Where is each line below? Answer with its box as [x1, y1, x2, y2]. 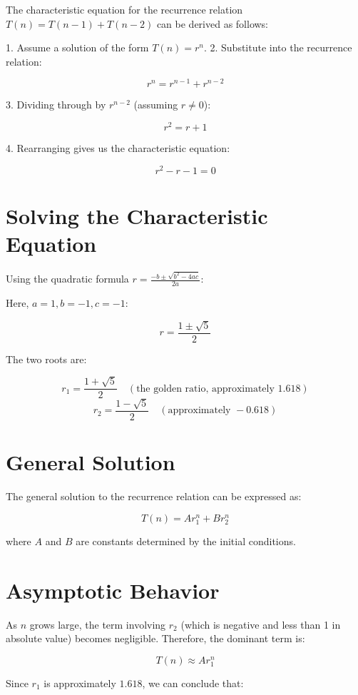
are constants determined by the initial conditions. [76, 533, 296, 548]
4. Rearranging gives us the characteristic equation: [6, 141, 230, 156]
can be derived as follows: [156, 16, 269, 31]
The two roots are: [6, 351, 87, 366]
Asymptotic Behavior [6, 575, 220, 604]
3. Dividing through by [6, 97, 106, 112]
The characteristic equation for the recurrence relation [6, 2, 243, 16]
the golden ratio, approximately [136, 383, 275, 394]
